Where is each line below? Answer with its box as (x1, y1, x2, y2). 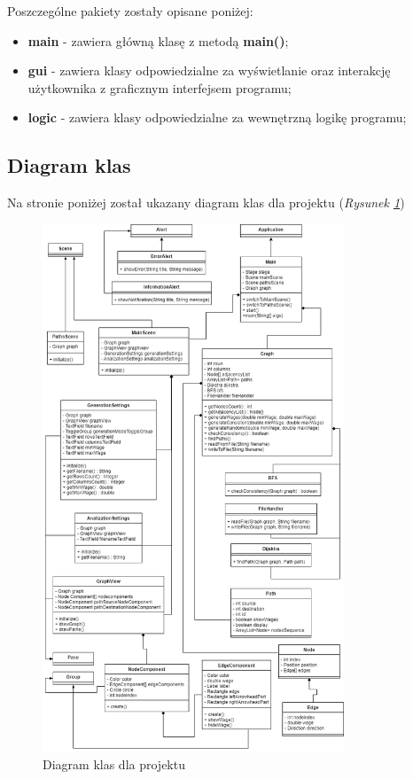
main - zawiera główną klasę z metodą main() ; (27, 31, 289, 50)
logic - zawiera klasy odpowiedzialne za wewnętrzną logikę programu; (27, 108, 407, 127)
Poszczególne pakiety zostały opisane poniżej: (7, 2, 253, 19)
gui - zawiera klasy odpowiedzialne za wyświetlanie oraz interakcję (27, 61, 391, 80)
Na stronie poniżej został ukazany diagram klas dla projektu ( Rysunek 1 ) (7, 193, 405, 212)
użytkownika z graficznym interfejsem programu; (27, 78, 292, 97)
